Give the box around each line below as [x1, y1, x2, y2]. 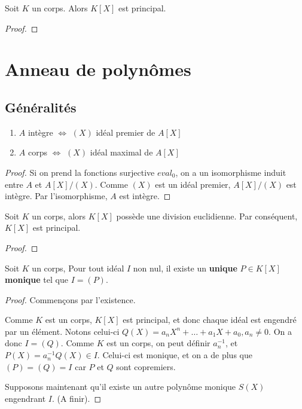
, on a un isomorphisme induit [175, 166, 286, 178]
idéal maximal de [90, 146, 153, 158]
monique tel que [5, 273, 68, 286]
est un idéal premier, [155, 178, 231, 190]
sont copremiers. [116, 360, 176, 373]
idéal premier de [96, 126, 155, 138]
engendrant [5, 392, 46, 404]
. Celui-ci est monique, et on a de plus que [97, 349, 252, 361]
